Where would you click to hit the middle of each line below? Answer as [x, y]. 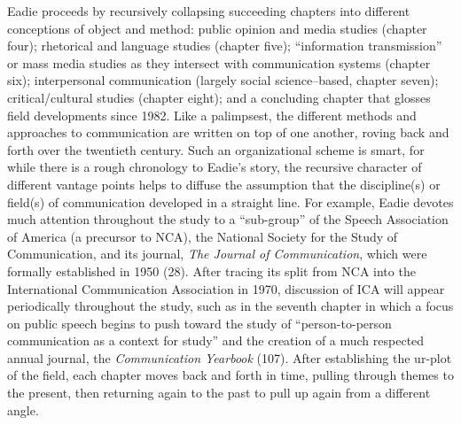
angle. [23, 410]
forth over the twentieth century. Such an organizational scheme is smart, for [216, 149]
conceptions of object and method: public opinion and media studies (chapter [217, 28]
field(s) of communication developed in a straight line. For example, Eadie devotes [230, 201]
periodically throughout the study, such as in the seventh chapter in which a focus [230, 306]
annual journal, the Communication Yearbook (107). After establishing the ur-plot [230, 357]
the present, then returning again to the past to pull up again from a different [219, 393]
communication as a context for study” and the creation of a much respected [216, 340]
